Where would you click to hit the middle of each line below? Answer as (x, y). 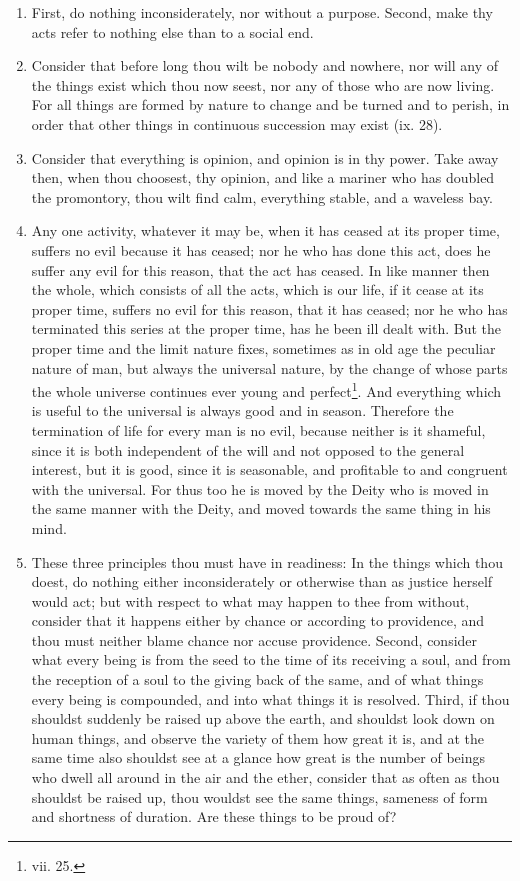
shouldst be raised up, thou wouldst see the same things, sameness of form (259, 796)
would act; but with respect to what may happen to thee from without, (250, 600)
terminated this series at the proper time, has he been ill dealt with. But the (266, 328)
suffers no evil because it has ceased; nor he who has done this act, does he (261, 249)
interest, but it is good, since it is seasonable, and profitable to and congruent (269, 469)
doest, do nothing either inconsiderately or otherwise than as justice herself (262, 581)
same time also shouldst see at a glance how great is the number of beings (258, 757)
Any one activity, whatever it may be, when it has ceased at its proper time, (265, 230)
